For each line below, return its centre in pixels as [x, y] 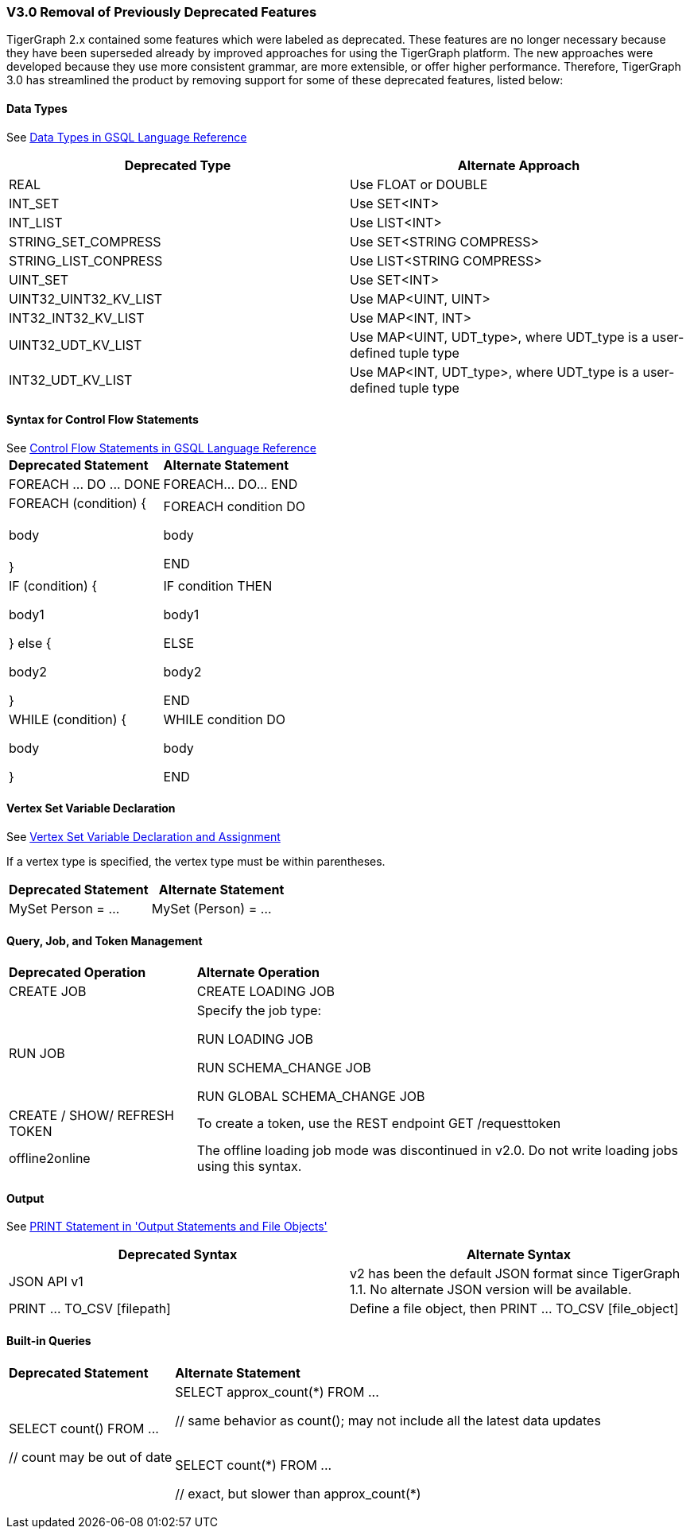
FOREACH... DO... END [231, 484]
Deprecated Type [178, 165]
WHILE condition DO [224, 719]
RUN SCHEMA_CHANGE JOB [284, 1068]
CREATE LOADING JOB [266, 992]
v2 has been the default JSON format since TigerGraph [515, 1274]
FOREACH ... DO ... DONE [85, 484]
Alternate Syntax [519, 1255]
